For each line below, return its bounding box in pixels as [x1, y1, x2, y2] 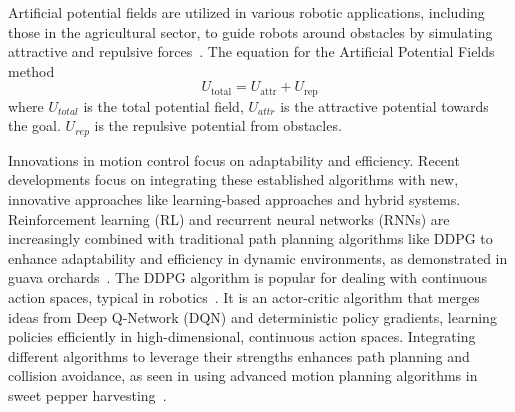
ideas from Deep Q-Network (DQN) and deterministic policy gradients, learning [8, 306, 497, 327]
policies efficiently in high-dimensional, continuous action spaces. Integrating [8, 326, 476, 347]
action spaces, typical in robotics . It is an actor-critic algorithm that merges [8, 287, 480, 308]
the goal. [8, 115, 61, 136]
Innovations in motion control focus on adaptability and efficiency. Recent [8, 149, 460, 170]
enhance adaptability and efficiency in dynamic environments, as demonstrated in [8, 247, 508, 268]
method [8, 60, 55, 81]
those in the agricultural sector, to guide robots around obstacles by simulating [8, 21, 493, 42]
